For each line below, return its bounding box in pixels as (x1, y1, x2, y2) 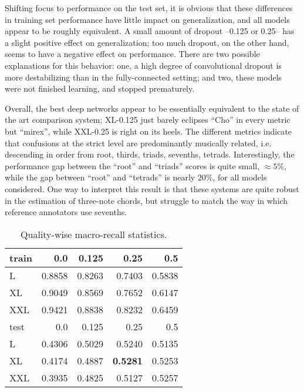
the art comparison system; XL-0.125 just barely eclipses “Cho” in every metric (5, 113, 291, 126)
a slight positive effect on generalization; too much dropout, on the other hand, (5, 36, 289, 48)
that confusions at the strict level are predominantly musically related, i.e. (5, 136, 272, 149)
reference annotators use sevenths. (5, 206, 127, 218)
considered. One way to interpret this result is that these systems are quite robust (5, 182, 299, 195)
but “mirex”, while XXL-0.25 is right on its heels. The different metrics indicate (5, 125, 292, 137)
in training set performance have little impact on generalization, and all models (5, 13, 290, 25)
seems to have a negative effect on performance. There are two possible (5, 48, 260, 60)
